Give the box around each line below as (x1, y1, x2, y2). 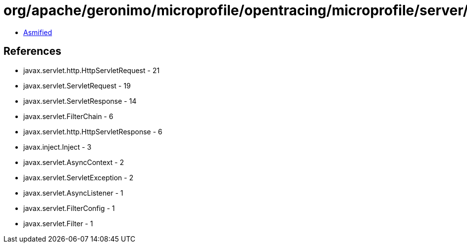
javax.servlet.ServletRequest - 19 (23, 81, 131, 90)
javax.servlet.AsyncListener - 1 (23, 188, 123, 197)
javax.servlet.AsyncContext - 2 (23, 158, 124, 166)
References (3, 45, 61, 58)
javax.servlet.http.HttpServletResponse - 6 (23, 127, 162, 136)
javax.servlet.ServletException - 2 (23, 173, 134, 182)
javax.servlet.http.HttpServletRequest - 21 (23, 66, 160, 75)
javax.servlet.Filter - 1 (23, 219, 93, 228)
